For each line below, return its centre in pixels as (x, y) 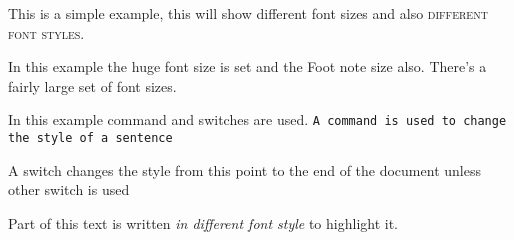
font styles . (46, 32)
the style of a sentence (90, 138)
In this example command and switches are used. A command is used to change (257, 119)
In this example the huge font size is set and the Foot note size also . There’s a (247, 66)
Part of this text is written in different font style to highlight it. (203, 222)
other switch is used (69, 189)
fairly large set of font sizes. (92, 85)
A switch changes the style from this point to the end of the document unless (244, 169)
